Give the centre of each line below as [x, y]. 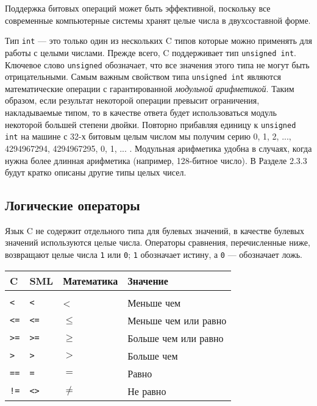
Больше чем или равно [176, 338]
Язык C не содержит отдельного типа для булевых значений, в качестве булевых [155, 230]
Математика [91, 280]
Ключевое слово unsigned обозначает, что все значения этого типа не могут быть [157, 64]
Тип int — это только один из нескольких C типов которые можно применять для [159, 41]
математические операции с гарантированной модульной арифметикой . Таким [150, 88]
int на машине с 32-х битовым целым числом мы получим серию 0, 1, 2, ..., [148, 136]
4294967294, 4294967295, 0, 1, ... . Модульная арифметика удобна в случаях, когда [158, 148]
